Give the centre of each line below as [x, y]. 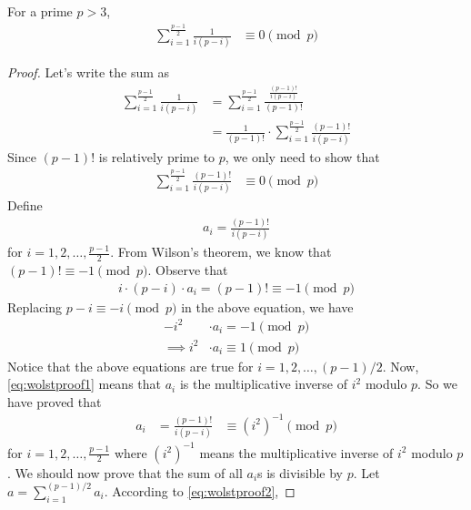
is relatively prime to [157, 156]
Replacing [35, 306]
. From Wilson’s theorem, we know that [221, 252]
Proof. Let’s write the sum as [89, 72]
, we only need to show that [302, 156]
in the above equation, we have [267, 306]
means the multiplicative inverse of [296, 452]
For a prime [40, 11]
